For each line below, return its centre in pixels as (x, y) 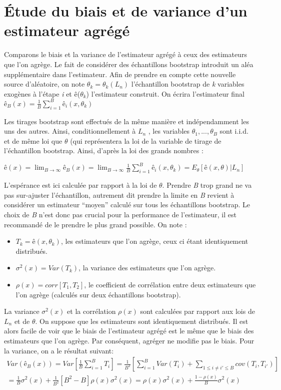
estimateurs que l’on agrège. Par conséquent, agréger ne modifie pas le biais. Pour (129, 340)
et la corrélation (91, 311)
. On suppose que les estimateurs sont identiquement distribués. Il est (142, 321)
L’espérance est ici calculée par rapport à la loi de (80, 185)
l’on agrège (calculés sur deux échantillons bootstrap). (98, 294)
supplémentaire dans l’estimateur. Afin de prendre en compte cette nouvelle (120, 74)
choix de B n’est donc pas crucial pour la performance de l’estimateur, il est (120, 215)
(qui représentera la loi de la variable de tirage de (146, 140)
